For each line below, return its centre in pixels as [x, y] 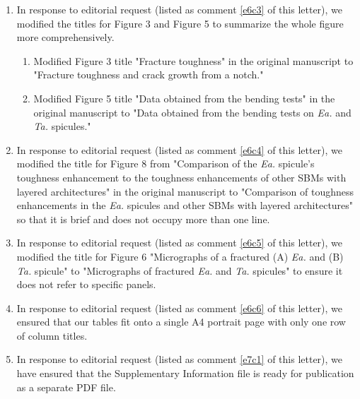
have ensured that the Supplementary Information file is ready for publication [185, 373]
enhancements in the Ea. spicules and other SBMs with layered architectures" [185, 205]
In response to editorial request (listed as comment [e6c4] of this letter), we [180, 149]
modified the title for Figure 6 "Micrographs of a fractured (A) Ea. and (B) [180, 256]
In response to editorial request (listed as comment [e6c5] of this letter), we [180, 243]
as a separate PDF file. [66, 387]
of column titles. [52, 335]
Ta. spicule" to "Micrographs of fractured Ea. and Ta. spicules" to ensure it [180, 270]
